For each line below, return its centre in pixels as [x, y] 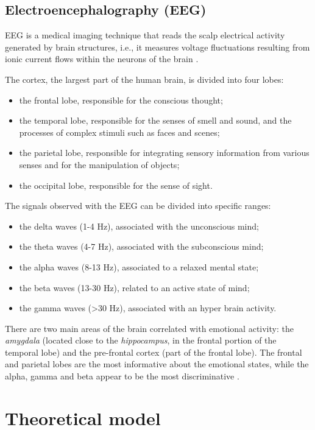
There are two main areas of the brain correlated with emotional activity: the [149, 328]
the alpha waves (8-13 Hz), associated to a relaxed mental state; [139, 266]
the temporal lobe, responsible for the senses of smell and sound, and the [155, 120]
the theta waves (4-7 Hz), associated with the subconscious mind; [141, 246]
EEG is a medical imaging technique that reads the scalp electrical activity [145, 35]
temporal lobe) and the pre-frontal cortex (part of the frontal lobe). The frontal [154, 352]
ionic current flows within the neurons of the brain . [102, 59]
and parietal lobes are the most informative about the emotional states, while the [157, 364]
